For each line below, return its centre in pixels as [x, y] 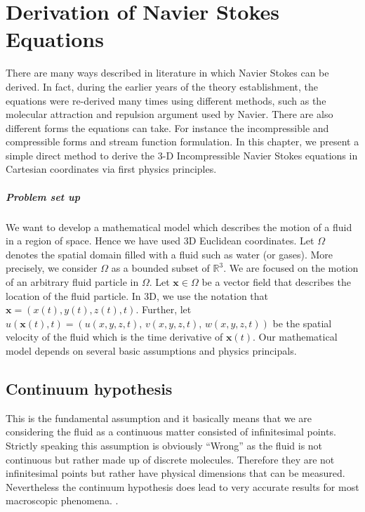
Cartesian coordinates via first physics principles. [111, 169]
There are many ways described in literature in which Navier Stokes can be [167, 73]
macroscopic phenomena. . [62, 500]
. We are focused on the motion [291, 268]
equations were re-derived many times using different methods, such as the [166, 100]
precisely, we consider [52, 268]
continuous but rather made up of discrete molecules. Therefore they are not [170, 459]
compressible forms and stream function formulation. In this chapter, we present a [182, 142]
